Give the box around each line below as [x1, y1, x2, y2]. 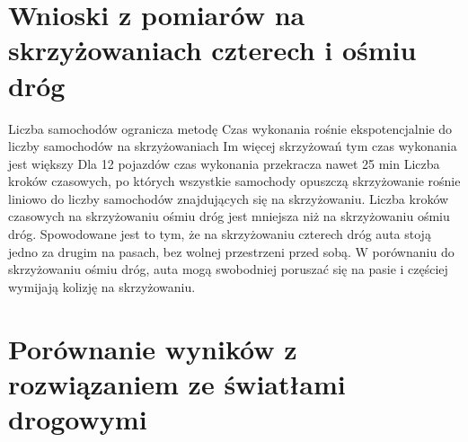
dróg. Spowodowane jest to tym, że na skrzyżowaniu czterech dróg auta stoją [8, 225, 431, 243]
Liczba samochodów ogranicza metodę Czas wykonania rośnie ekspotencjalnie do [8, 119, 453, 137]
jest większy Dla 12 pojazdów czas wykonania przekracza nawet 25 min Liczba [8, 154, 440, 172]
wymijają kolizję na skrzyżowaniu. [8, 277, 196, 296]
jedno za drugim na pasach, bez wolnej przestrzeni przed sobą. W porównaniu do [8, 242, 455, 261]
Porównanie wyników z [8, 330, 297, 367]
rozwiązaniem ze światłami [8, 365, 346, 402]
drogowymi [8, 401, 147, 437]
